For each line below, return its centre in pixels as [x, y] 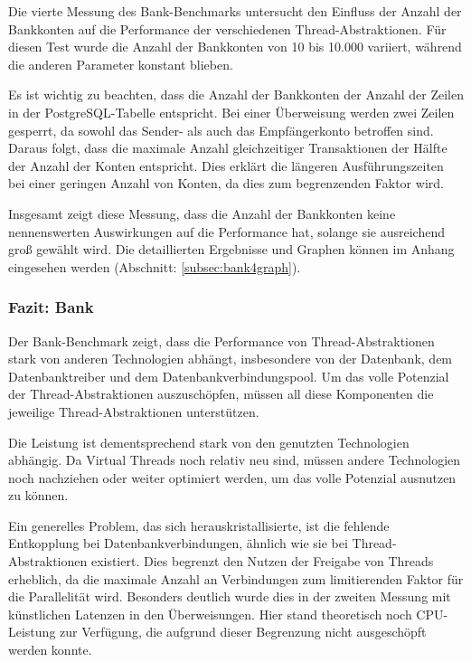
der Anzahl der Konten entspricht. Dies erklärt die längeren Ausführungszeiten [226, 165]
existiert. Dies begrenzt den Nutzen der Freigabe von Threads [262, 561]
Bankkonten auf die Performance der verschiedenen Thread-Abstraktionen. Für [227, 28]
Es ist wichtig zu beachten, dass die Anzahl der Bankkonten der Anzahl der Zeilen [236, 95]
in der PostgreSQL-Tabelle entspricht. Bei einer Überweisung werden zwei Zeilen [231, 112]
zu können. [38, 495]
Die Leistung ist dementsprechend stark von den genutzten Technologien [209, 442]
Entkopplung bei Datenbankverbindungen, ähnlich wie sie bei [178, 543]
